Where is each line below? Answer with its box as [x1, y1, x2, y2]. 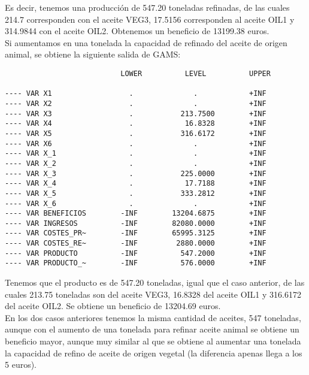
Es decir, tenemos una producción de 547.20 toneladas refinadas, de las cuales [5, 1, 290, 13]
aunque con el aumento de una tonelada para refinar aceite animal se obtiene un [5, 323, 299, 335]
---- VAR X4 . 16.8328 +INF [5, 119, 266, 128]
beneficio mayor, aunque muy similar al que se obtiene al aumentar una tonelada [5, 335, 301, 347]
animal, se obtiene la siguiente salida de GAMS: [5, 48, 181, 61]
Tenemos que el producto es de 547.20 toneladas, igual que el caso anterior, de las [5, 276, 305, 289]
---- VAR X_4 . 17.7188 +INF [5, 179, 266, 188]
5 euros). [5, 358, 37, 371]
